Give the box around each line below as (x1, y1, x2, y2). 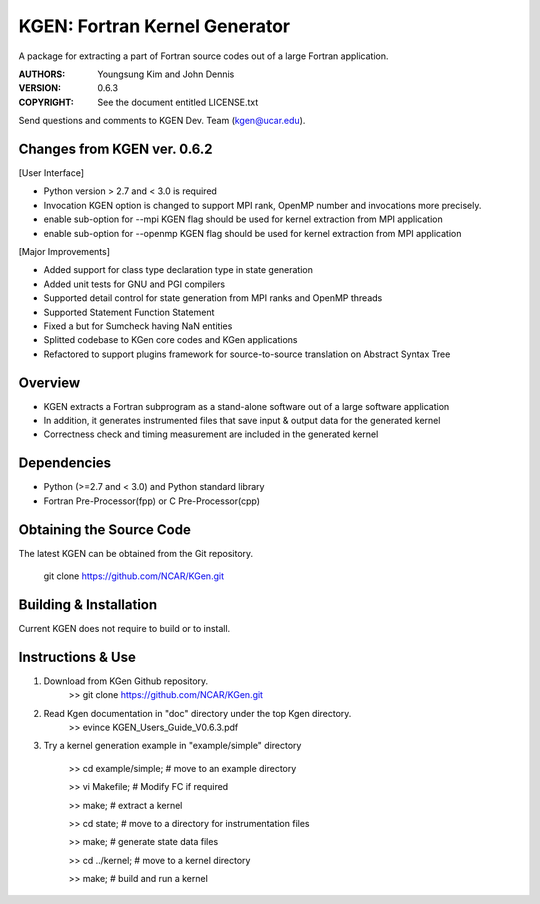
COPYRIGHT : (18, 96, 75, 108)
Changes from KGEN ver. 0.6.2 (18, 140, 214, 157)
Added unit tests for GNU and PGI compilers (43, 278, 225, 290)
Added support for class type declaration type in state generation (43, 264, 314, 276)
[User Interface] (18, 167, 85, 179)
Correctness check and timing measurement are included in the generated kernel (43, 428, 379, 440)
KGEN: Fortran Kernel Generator (18, 15, 290, 37)
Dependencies (18, 455, 112, 472)
